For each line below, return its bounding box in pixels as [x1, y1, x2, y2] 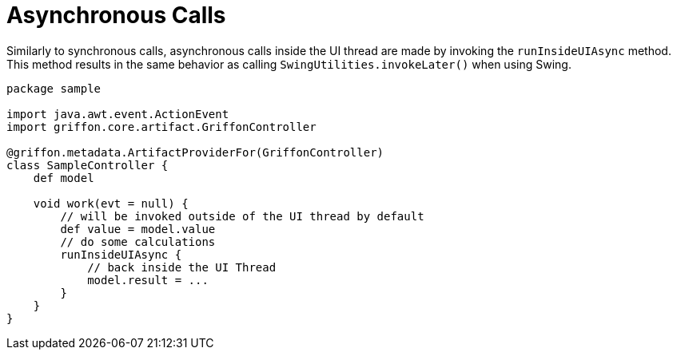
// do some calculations [60, 235, 216, 248]
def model [33, 171, 94, 184]
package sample [6, 81, 102, 95]
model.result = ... [87, 273, 209, 287]
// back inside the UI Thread [87, 260, 277, 274]
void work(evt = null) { [33, 196, 189, 210]
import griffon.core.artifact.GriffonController [6, 120, 317, 133]
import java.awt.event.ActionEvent [6, 107, 229, 121]
